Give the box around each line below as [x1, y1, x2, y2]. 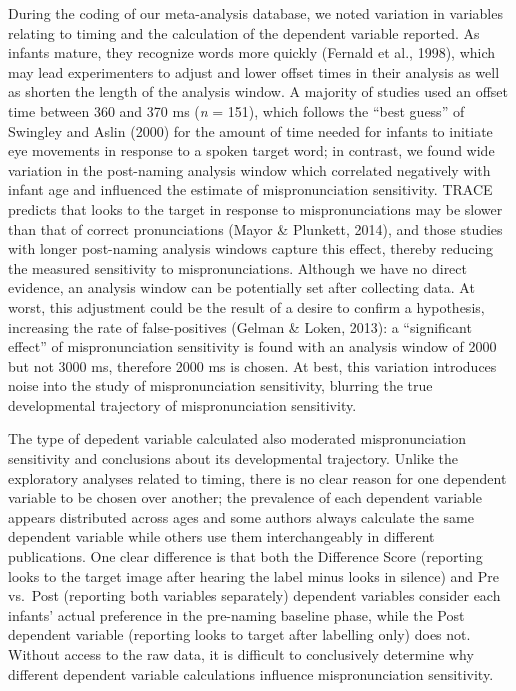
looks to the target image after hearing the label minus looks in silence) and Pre [8, 565, 500, 586]
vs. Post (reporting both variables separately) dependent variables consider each [8, 585, 501, 606]
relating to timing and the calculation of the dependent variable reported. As [8, 22, 480, 43]
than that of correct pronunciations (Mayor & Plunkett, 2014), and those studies [8, 218, 503, 239]
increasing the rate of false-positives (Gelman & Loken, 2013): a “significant [8, 316, 472, 337]
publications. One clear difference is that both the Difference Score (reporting [8, 546, 483, 567]
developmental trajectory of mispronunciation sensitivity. [8, 394, 357, 415]
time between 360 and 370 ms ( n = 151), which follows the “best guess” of [8, 100, 465, 121]
